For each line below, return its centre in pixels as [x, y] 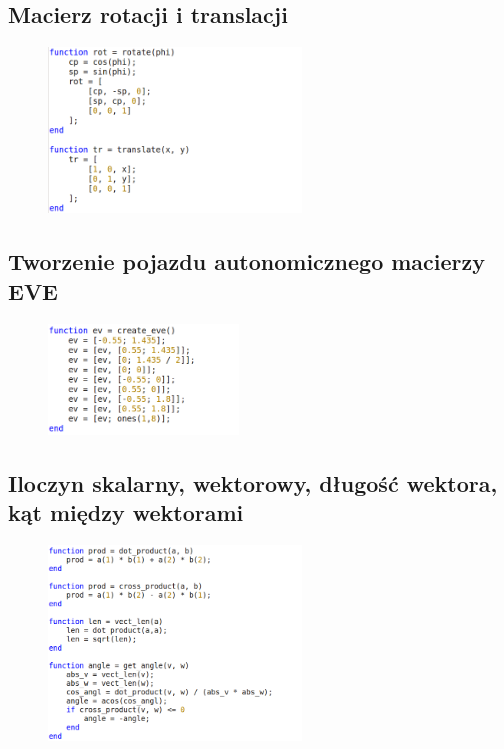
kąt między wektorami [126, 512]
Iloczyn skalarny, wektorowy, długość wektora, [253, 482]
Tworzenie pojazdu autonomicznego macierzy [247, 261]
